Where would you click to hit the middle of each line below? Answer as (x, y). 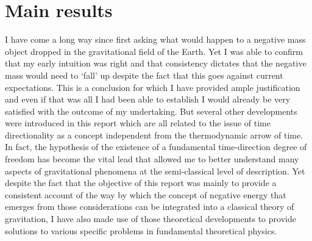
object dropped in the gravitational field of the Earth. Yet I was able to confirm (154, 51)
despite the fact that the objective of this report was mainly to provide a (141, 183)
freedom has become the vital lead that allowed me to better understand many (152, 159)
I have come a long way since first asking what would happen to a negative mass (155, 39)
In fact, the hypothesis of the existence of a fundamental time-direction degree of (156, 147)
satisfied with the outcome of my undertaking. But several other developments (151, 111)
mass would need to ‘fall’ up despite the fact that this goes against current (144, 75)
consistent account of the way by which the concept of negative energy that (146, 194)
